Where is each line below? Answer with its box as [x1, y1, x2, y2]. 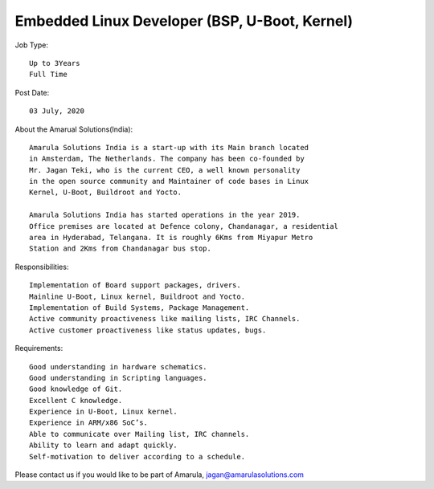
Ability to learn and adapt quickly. [29, 441, 178, 450]
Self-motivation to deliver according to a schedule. [29, 452, 245, 461]
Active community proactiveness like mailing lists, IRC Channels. [29, 314, 301, 324]
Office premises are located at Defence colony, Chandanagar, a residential [29, 222, 339, 230]
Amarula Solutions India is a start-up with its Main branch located [29, 143, 309, 152]
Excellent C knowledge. [29, 396, 123, 405]
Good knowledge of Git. [29, 385, 123, 393]
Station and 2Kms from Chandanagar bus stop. [29, 244, 212, 253]
